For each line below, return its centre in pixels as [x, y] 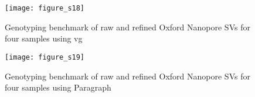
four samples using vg [44, 38]
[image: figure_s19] [45, 57]
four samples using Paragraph [58, 87]
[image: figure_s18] [45, 8]
